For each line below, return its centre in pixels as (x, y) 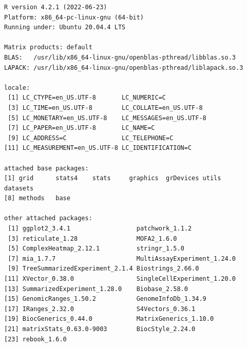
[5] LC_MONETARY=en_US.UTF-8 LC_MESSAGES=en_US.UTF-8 (107, 118)
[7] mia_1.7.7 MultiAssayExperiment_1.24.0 (122, 258)
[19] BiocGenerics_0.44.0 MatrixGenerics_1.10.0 (109, 319)
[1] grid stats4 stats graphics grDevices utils (113, 178)
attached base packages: (46, 168)
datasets (19, 188)
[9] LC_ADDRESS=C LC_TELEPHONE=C (91, 138)
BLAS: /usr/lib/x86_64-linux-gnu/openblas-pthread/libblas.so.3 (120, 57)
